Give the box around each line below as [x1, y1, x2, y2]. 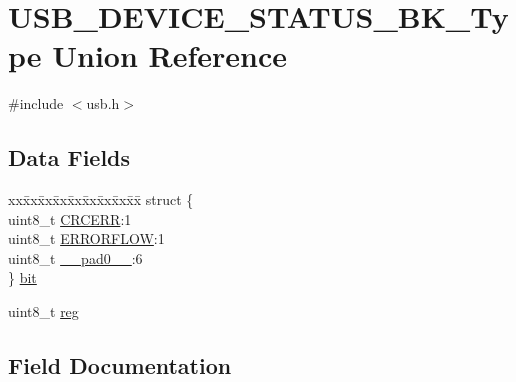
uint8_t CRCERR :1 [8, 208, 132, 229]
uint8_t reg [8, 301, 79, 322]
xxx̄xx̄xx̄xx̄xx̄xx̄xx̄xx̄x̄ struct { [8, 189, 194, 210]
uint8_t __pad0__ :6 [8, 247, 143, 268]
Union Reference [52, 35, 288, 76]
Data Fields [8, 142, 131, 173]
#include [8, 93, 64, 114]
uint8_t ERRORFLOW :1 [8, 228, 165, 249]
